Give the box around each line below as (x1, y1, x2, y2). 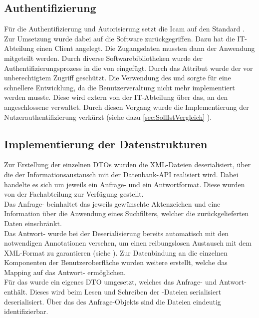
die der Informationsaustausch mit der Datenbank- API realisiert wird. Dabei (4, 169, 239, 179)
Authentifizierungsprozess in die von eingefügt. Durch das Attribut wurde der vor (4, 62, 253, 73)
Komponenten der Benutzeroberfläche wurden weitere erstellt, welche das (4, 257, 228, 268)
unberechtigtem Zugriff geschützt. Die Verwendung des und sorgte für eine (4, 72, 231, 83)
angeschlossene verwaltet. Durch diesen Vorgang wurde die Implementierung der (4, 101, 249, 112)
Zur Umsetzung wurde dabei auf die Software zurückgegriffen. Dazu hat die (4, 33, 235, 43)
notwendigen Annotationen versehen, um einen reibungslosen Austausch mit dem (4, 238, 252, 248)
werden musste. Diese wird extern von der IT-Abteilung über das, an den (4, 92, 228, 102)
